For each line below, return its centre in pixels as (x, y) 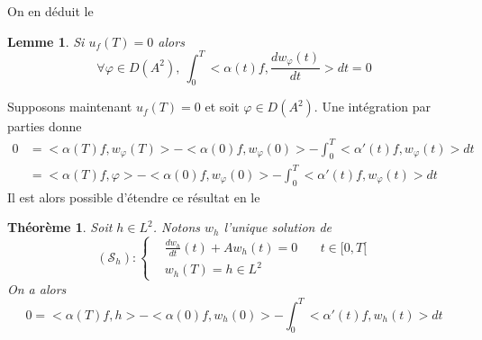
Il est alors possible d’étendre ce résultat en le (134, 197)
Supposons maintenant (70, 107)
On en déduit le (50, 11)
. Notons (177, 227)
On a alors (37, 288)
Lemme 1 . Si (46, 41)
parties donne (45, 126)
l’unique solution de (278, 227)
